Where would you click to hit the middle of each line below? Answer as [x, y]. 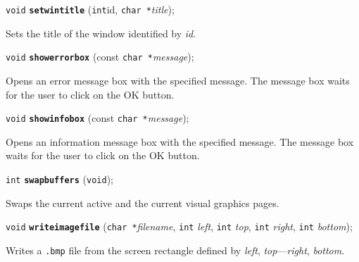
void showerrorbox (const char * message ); [100, 57]
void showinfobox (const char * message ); [97, 118]
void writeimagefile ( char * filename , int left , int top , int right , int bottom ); [179, 226]
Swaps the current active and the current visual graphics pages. [143, 202]
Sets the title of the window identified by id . [101, 33]
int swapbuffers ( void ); [59, 179]
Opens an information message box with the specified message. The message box [180, 141]
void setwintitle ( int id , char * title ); [90, 9]
